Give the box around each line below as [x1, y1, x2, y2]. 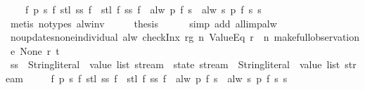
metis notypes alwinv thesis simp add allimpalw [10, 15, 277, 30]
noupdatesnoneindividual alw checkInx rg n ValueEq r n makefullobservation [10, 30, 360, 44]
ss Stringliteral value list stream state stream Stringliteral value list [10, 57, 340, 72]
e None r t [10, 43, 60, 58]
